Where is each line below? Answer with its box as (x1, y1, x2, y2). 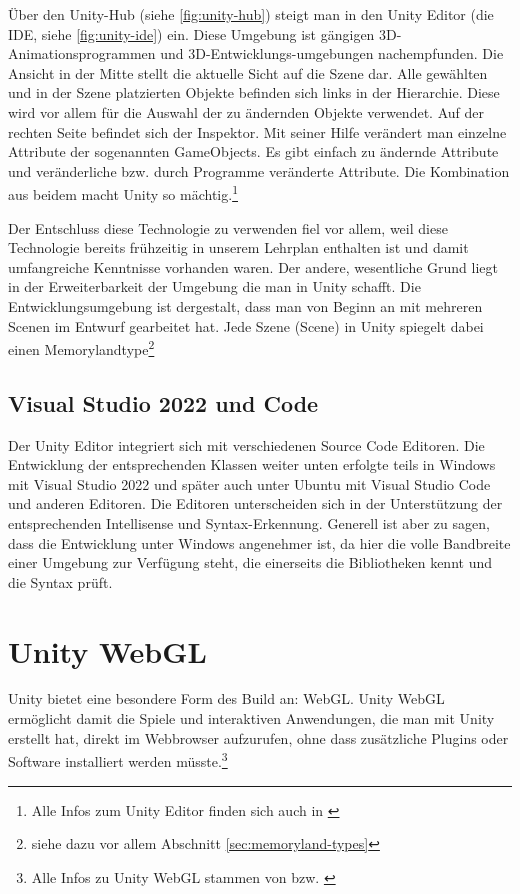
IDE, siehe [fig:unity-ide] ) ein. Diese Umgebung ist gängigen (8, 23, 375, 44)
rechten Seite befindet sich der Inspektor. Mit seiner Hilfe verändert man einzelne (8, 121, 507, 142)
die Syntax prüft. (8, 571, 113, 592)
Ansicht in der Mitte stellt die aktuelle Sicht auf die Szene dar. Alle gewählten (8, 62, 488, 83)
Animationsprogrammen (8, 43, 156, 64)
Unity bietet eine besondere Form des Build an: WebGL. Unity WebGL (8, 688, 445, 709)
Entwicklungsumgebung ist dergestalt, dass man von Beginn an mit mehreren (8, 295, 483, 316)
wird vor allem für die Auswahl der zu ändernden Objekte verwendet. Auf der (8, 101, 484, 122)
